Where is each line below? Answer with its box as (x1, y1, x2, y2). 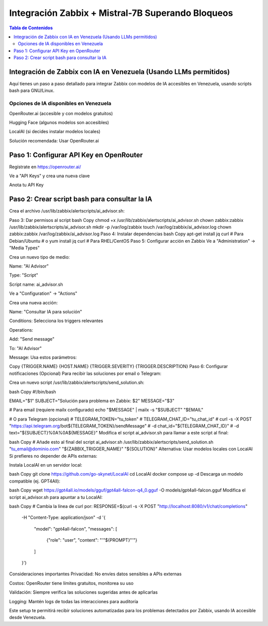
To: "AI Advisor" (9, 345, 42, 351)
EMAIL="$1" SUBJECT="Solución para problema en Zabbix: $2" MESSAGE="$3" (9, 398, 175, 404)
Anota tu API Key (9, 182, 44, 188)
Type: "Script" (9, 272, 38, 278)
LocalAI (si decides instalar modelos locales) (9, 129, 101, 135)
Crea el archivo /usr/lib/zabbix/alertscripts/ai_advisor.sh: (9, 208, 125, 214)
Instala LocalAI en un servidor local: (9, 462, 82, 468)
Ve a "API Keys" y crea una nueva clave (9, 173, 90, 179)
